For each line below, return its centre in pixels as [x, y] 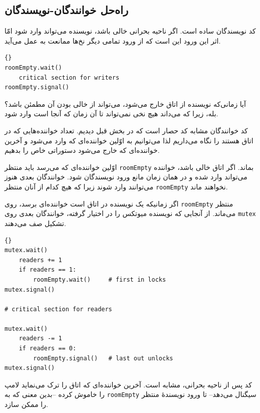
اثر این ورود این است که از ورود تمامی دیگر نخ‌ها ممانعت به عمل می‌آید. [113, 40]
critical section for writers [69, 77]
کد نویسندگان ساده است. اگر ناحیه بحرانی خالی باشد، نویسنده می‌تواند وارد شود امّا [130, 31]
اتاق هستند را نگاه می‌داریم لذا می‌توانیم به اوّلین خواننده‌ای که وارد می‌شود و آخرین [129, 140]
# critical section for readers [58, 309]
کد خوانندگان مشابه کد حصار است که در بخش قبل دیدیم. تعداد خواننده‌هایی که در [126, 130]
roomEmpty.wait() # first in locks [100, 279]
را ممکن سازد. [26, 404]
